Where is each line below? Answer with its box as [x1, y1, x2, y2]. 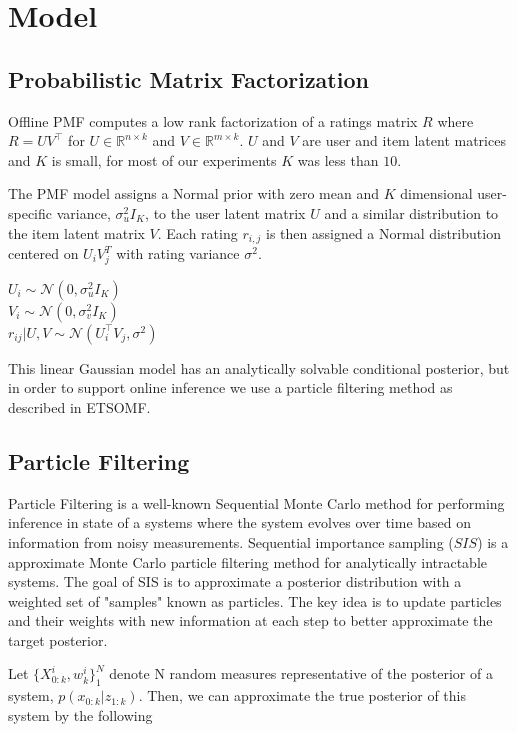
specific [8, 202, 53, 223]
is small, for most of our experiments [51, 149, 277, 170]
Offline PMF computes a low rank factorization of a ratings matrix [8, 110, 418, 131]
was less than [297, 149, 379, 170]
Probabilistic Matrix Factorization [8, 63, 369, 94]
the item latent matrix [8, 222, 145, 243]
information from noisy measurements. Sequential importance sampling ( [8, 531, 454, 552]
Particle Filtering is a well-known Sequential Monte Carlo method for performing [8, 492, 505, 513]
